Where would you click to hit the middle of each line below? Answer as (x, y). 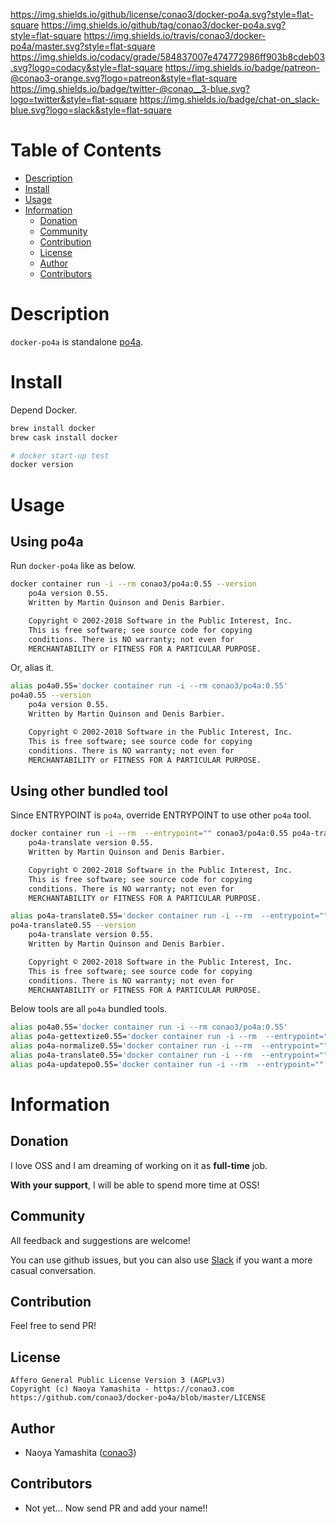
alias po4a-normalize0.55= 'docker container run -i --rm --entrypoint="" (169, 1046)
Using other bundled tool (89, 790)
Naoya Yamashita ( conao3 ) (80, 1452)
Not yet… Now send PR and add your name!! (116, 1508)
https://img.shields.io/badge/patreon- (242, 67)
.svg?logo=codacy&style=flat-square (86, 67)
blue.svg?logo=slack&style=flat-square (91, 110)
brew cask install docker (64, 437)
